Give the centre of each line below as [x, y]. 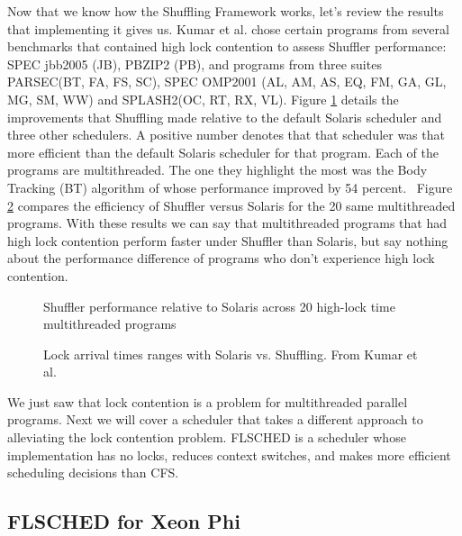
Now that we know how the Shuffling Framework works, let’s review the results [226, 11]
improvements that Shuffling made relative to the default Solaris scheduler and [225, 117]
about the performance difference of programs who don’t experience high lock [221, 258]
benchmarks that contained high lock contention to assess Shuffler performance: [227, 46]
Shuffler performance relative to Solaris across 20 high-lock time [219, 306]
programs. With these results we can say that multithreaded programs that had [227, 223]
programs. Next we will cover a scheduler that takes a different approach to [215, 419]
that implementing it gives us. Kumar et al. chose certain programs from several [228, 28]
